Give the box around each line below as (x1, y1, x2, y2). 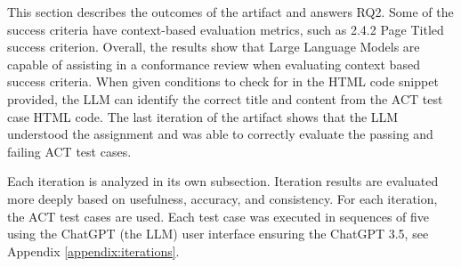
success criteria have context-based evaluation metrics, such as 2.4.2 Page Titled (7, 20, 444, 38)
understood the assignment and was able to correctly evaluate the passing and (7, 125, 433, 143)
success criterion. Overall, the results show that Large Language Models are (7, 37, 420, 56)
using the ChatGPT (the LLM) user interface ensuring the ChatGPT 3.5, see (7, 224, 429, 243)
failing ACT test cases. (7, 142, 132, 160)
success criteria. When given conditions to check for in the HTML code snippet (7, 72, 439, 91)
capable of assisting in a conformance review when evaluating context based (7, 54, 420, 73)
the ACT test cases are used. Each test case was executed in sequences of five (7, 206, 430, 225)
